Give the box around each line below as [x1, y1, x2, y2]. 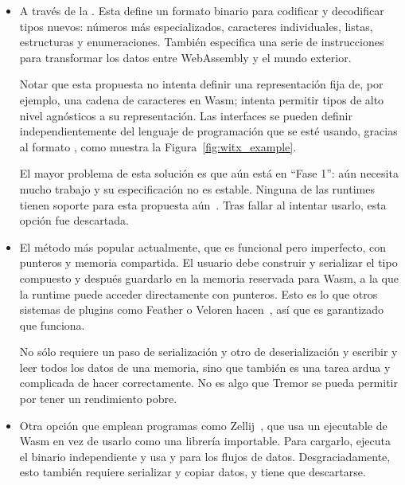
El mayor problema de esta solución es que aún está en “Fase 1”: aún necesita [19, 165, 399, 182]
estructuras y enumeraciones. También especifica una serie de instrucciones [19, 33, 384, 50]
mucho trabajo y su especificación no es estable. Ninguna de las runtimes [19, 180, 375, 197]
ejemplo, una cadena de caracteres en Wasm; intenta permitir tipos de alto [19, 91, 384, 108]
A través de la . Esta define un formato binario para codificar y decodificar [19, 2, 384, 18]
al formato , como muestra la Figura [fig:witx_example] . [19, 138, 297, 154]
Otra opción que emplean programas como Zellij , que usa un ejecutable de [19, 417, 387, 433]
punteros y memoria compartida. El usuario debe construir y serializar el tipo [19, 254, 398, 271]
